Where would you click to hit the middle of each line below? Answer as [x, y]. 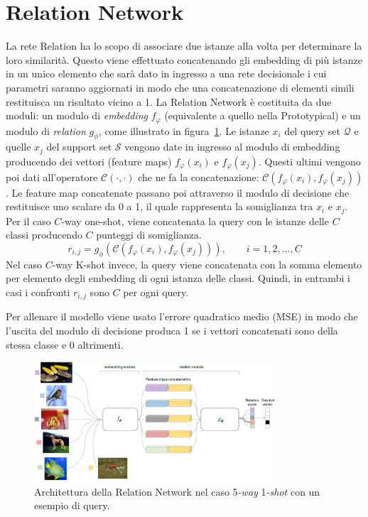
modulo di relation [46, 130]
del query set [313, 130]
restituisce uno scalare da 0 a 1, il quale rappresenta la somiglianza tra [159, 206]
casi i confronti [38, 292]
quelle [18, 147]
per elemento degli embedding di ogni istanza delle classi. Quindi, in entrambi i [178, 278]
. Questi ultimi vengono [309, 161]
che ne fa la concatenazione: [199, 176]
